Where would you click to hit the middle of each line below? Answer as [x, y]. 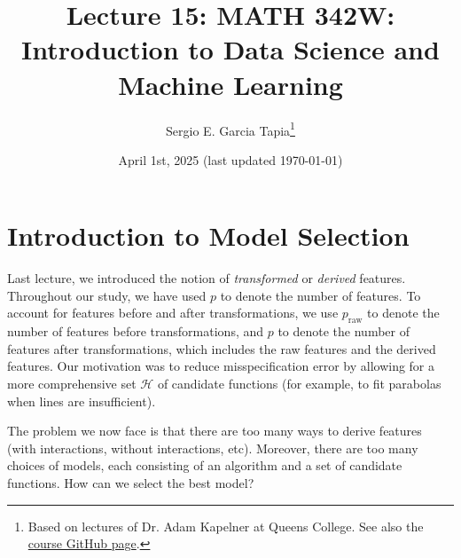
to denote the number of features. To [320, 295]
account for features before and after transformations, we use [173, 313]
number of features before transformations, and [136, 331]
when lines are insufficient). [82, 401]
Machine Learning [230, 84]
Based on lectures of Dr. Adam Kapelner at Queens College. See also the [226, 526]
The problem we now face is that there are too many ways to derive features [215, 431]
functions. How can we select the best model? [131, 483]
